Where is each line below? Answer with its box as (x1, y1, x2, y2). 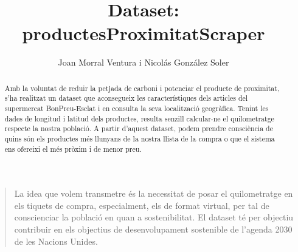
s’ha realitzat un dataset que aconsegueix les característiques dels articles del (4, 93, 248, 103)
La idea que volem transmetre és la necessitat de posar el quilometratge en (14, 187, 293, 200)
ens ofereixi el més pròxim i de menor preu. (4, 143, 142, 154)
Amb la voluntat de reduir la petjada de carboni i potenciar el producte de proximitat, (4, 83, 280, 93)
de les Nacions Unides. (14, 234, 98, 247)
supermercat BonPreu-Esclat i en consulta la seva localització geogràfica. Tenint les (4, 103, 269, 114)
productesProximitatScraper (22, 21, 265, 46)
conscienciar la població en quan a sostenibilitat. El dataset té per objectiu (14, 211, 294, 223)
